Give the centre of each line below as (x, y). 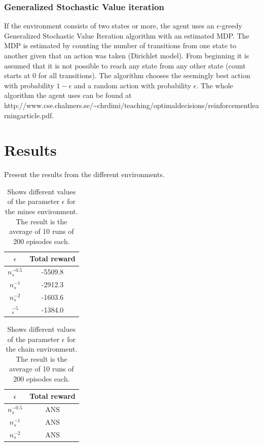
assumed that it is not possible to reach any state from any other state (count (125, 65)
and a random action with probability (133, 85)
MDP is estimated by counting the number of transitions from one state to (120, 45)
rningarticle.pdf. (29, 115)
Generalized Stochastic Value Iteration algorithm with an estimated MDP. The (127, 35)
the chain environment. (42, 349)
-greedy (231, 26)
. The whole (215, 85)
